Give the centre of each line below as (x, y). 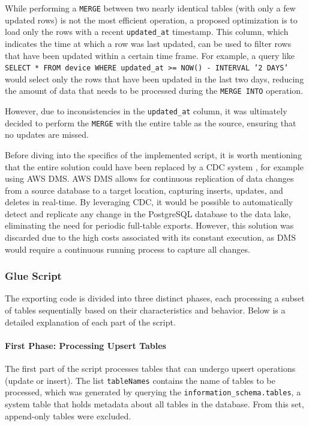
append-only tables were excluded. (68, 415)
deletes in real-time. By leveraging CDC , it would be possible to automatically (149, 202)
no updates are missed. (47, 134)
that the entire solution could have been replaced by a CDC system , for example (154, 166)
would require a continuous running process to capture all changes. (127, 249)
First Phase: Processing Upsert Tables (85, 345)
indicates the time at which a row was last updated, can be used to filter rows (148, 43)
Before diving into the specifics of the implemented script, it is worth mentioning (153, 154)
